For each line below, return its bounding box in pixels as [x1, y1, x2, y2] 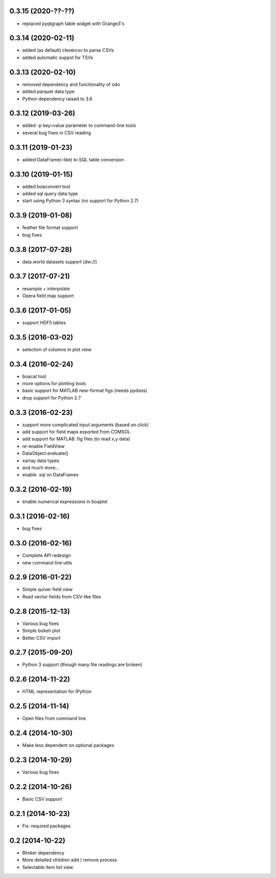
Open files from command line [22, 715, 86, 722]
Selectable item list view [22, 864, 74, 870]
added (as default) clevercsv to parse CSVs [22, 47, 114, 53]
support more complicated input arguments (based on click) [22, 422, 149, 428]
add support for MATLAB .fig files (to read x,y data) [22, 436, 130, 442]
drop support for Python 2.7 [22, 394, 81, 401]
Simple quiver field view [22, 587, 73, 593]
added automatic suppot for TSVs [22, 54, 94, 60]
